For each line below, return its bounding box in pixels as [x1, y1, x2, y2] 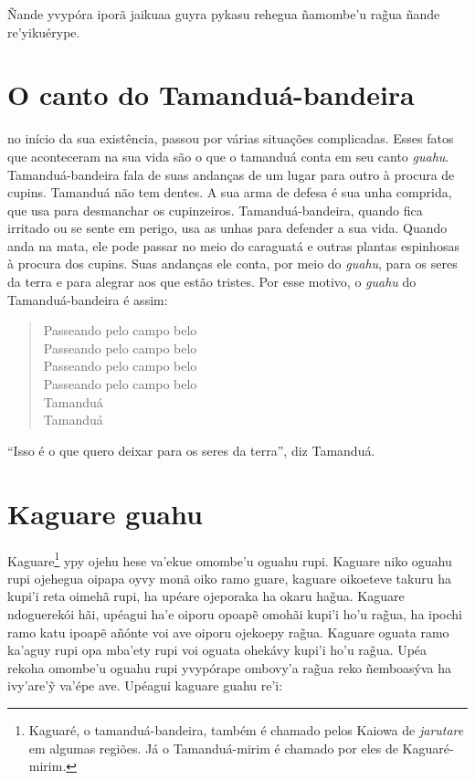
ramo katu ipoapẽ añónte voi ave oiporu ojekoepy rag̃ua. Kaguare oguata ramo [7, 622, 449, 641]
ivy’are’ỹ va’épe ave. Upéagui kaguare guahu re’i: [7, 676, 283, 695]
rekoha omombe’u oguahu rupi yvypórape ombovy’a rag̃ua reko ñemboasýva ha [7, 658, 452, 677]
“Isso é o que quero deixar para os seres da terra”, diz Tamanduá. [7, 440, 375, 459]
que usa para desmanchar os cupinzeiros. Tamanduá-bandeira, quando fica [7, 200, 423, 219]
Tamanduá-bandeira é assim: [7, 290, 168, 309]
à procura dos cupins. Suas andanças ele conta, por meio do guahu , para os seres [7, 254, 458, 273]
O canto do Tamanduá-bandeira [7, 76, 415, 113]
